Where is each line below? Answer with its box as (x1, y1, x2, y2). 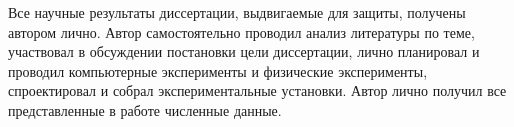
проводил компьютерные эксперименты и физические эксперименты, (8, 60, 428, 81)
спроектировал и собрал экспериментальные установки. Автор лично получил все (8, 80, 507, 101)
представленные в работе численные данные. (8, 99, 282, 120)
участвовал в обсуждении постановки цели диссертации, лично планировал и (8, 41, 480, 62)
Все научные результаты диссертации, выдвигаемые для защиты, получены (8, 2, 466, 22)
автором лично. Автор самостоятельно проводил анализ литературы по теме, (8, 21, 475, 42)
